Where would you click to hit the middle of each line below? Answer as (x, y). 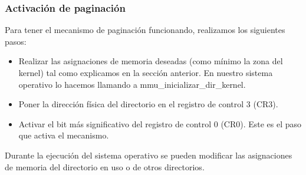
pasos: (16, 41)
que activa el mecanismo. (64, 135)
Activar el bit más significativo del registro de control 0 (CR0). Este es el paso (160, 123)
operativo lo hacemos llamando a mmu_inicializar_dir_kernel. (132, 84)
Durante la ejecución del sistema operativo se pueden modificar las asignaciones (149, 155)
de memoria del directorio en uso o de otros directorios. (105, 166)
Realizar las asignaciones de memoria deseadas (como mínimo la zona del (151, 61)
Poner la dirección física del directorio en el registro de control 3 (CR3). (148, 104)
